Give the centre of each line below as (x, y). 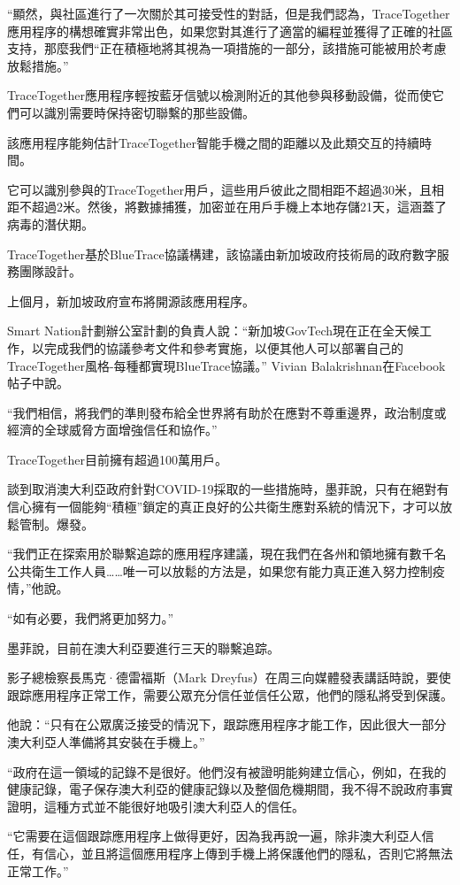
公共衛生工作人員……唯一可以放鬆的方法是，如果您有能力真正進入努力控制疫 (226, 570)
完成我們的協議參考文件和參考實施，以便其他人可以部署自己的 (223, 347)
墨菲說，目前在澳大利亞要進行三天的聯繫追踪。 (143, 647)
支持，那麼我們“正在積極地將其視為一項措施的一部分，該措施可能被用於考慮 (227, 48)
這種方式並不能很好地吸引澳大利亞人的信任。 (174, 806)
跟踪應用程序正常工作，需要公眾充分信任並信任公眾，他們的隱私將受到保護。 (230, 694)
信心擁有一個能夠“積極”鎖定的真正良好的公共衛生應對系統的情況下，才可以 (224, 507)
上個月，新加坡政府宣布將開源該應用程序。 (131, 300)
